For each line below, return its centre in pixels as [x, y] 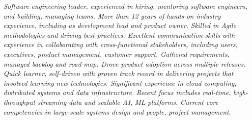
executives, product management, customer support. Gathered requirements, [116, 54]
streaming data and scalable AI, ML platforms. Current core [128, 102]
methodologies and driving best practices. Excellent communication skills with [119, 35]
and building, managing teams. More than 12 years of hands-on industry [112, 15]
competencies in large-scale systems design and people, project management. [117, 111]
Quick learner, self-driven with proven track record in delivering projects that [119, 73]
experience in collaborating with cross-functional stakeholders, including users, [121, 44]
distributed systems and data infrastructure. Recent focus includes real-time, [117, 92]
